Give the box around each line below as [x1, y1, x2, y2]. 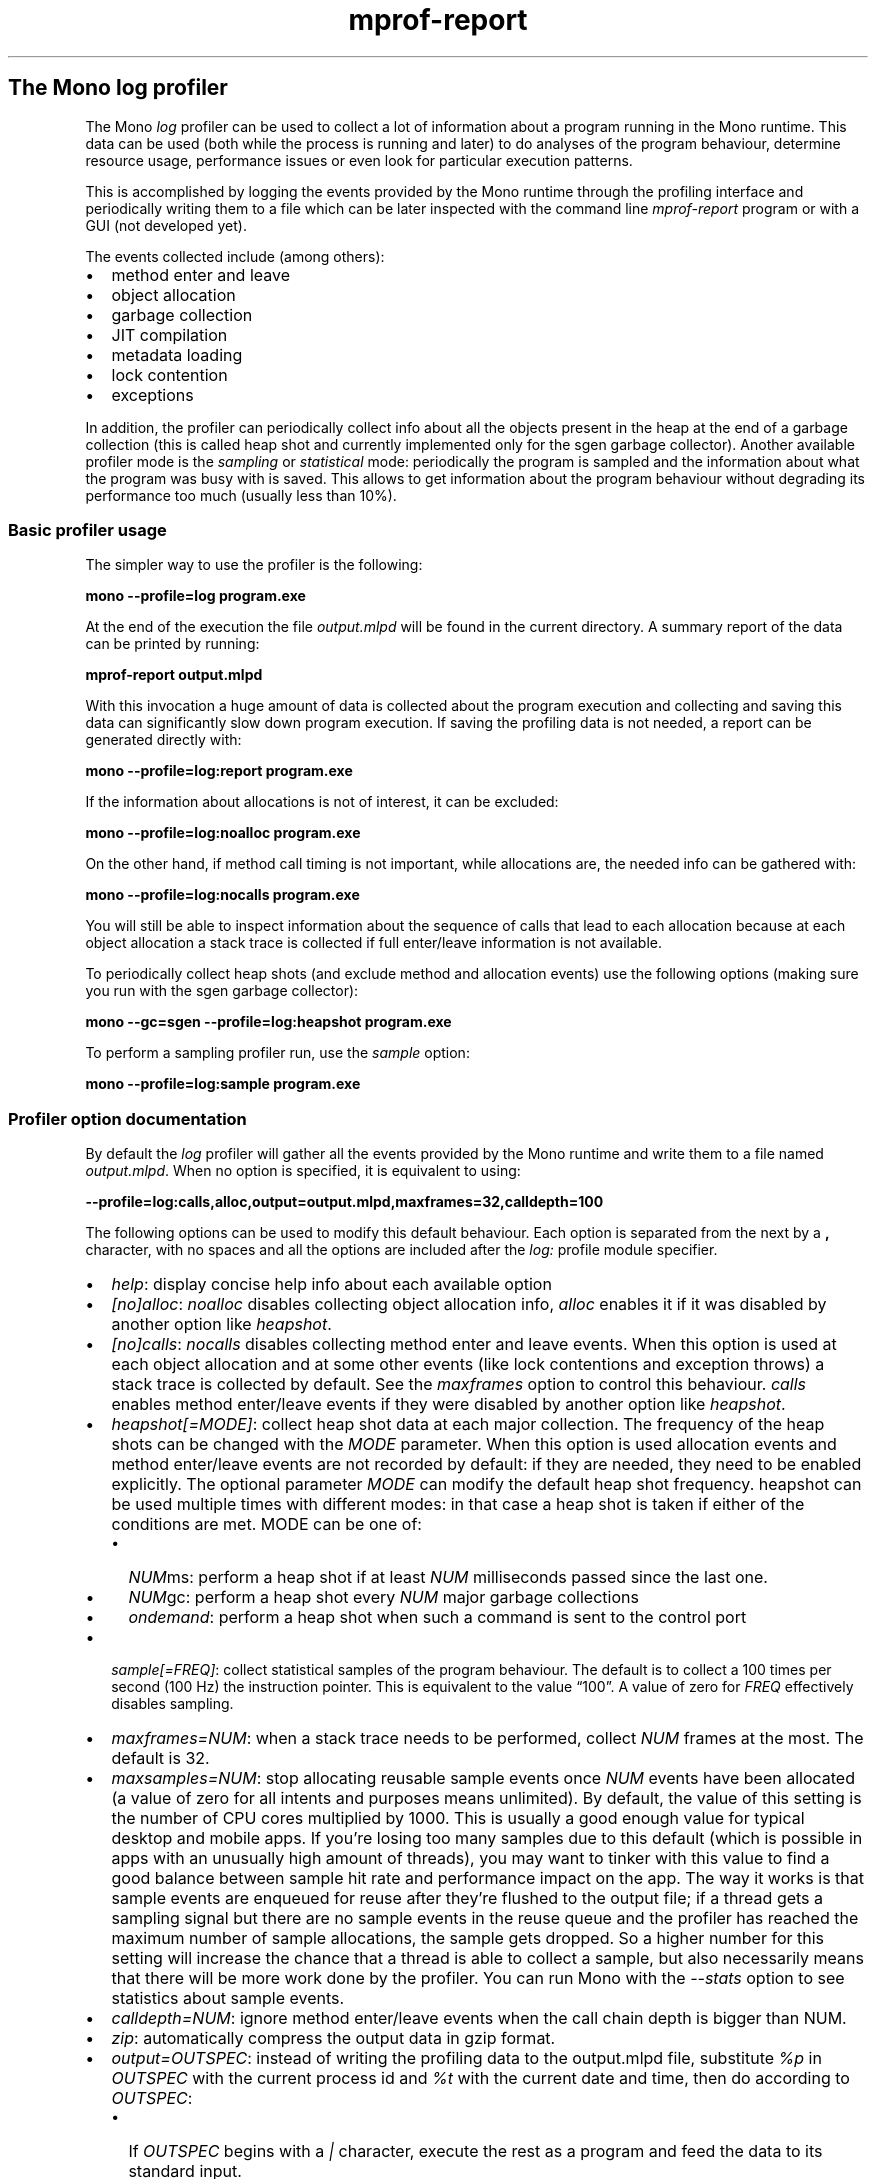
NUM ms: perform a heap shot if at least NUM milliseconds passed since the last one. [128, 1567, 768, 1588]
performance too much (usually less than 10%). [85, 486, 397, 504]
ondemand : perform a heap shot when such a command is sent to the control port [128, 1607, 747, 1628]
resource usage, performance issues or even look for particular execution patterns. [85, 151, 633, 169]
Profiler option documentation [8, 1108, 247, 1129]
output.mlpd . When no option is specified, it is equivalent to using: [85, 1162, 521, 1180]
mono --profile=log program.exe [85, 587, 306, 605]
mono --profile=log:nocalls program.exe [85, 886, 360, 904]
